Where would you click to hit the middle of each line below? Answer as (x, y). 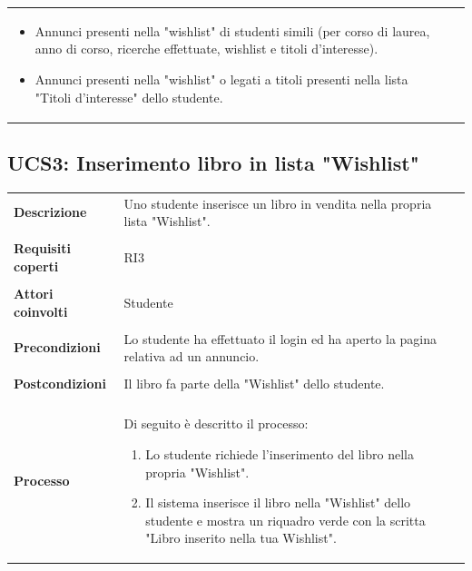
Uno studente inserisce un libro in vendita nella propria (278, 203)
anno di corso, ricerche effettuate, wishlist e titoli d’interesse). (206, 49)
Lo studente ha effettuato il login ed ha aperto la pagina (280, 338)
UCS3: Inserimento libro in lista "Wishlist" (213, 163)
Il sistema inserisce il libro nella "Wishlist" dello (278, 502)
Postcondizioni (60, 384)
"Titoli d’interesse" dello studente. (129, 97)
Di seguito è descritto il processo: (216, 423)
